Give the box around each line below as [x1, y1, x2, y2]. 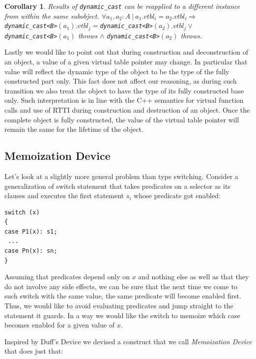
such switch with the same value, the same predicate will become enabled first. [4, 291, 241, 301]
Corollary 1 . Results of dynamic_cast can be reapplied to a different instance [4, 1, 240, 11]
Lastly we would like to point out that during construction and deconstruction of [4, 47, 249, 57]
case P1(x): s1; [4, 228, 57, 235]
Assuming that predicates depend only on [4, 271, 130, 282]
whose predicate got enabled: [134, 190, 221, 201]
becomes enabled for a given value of [4, 320, 115, 330]
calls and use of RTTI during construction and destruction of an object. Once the [4, 104, 250, 115]
